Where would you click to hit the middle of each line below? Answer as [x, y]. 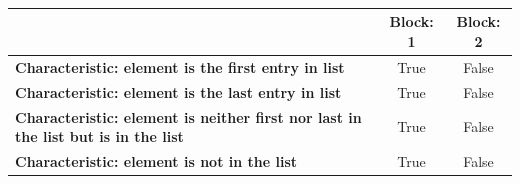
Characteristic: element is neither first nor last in [188, 116]
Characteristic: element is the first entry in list [180, 66]
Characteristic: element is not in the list [156, 160]
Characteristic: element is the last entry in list [178, 91]
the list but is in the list [99, 136]
